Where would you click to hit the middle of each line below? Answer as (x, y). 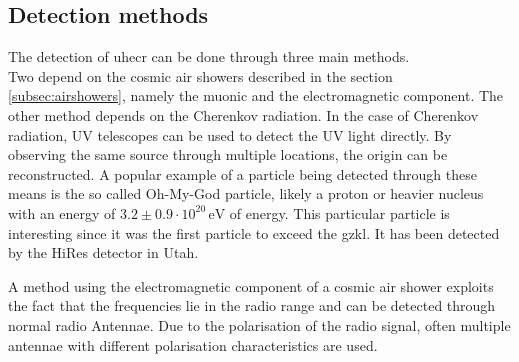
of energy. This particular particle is (339, 212)
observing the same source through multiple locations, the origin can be (228, 154)
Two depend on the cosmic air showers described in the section (200, 75)
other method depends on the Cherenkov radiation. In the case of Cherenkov (243, 114)
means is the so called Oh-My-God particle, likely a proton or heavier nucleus (246, 193)
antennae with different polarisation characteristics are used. (193, 344)
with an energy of (62, 212)
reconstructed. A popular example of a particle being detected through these (242, 173)
